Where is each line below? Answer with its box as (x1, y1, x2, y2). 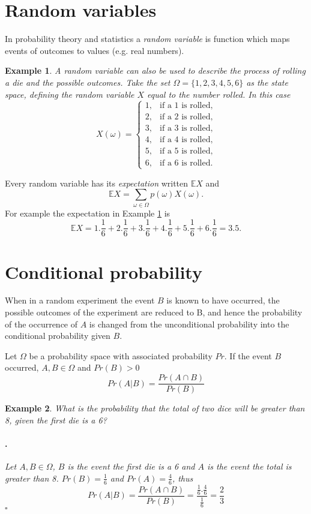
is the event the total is (207, 460, 292, 473)
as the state (246, 76, 288, 88)
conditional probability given (5, 329, 110, 342)
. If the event (224, 349, 272, 362)
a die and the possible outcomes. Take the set (5, 76, 171, 88)
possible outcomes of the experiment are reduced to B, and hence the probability (5, 306, 303, 318)
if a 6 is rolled (160, 158, 211, 167)
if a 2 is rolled (160, 113, 211, 122)
